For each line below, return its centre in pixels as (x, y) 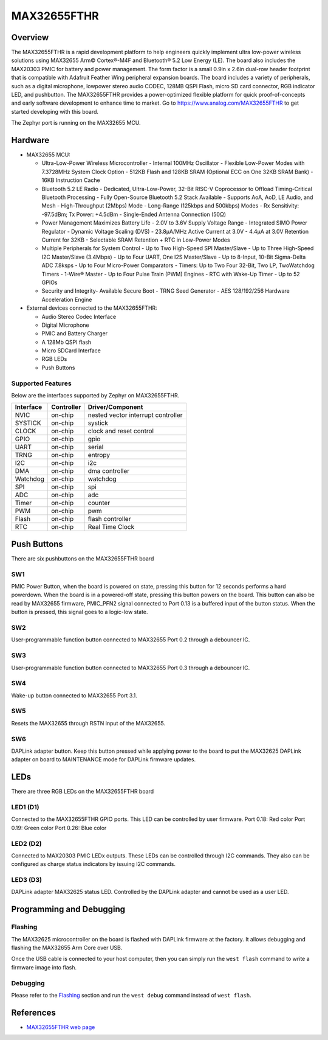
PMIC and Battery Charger (75, 333)
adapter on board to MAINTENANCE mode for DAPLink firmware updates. (104, 759)
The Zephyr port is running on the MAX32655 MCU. (76, 123)
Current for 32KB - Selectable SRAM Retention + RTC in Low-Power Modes (136, 240)
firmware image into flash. (44, 967)
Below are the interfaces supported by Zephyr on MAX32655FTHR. (95, 395)
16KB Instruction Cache (71, 180)
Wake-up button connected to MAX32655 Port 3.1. (74, 695)
